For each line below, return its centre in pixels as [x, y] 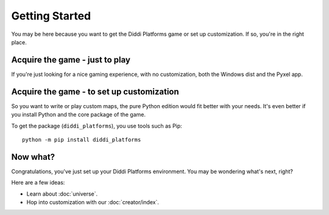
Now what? [33, 157]
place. [19, 42]
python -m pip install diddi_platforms [82, 139]
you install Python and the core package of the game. [79, 115]
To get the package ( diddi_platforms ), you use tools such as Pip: [97, 126]
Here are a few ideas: [38, 183]
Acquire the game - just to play [71, 60]
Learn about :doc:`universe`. [62, 194]
